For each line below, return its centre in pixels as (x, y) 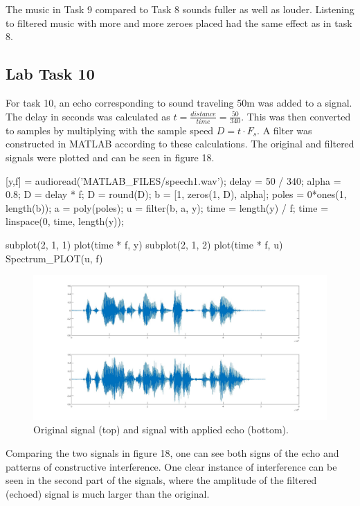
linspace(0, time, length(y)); (65, 221)
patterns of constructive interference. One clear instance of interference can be (171, 466)
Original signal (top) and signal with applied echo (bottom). (161, 430)
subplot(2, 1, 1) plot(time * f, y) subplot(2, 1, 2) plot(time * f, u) (144, 245)
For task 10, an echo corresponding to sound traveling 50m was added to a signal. (179, 102)
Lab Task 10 (50, 74)
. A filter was (285, 130)
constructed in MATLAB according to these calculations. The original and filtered (180, 144)
